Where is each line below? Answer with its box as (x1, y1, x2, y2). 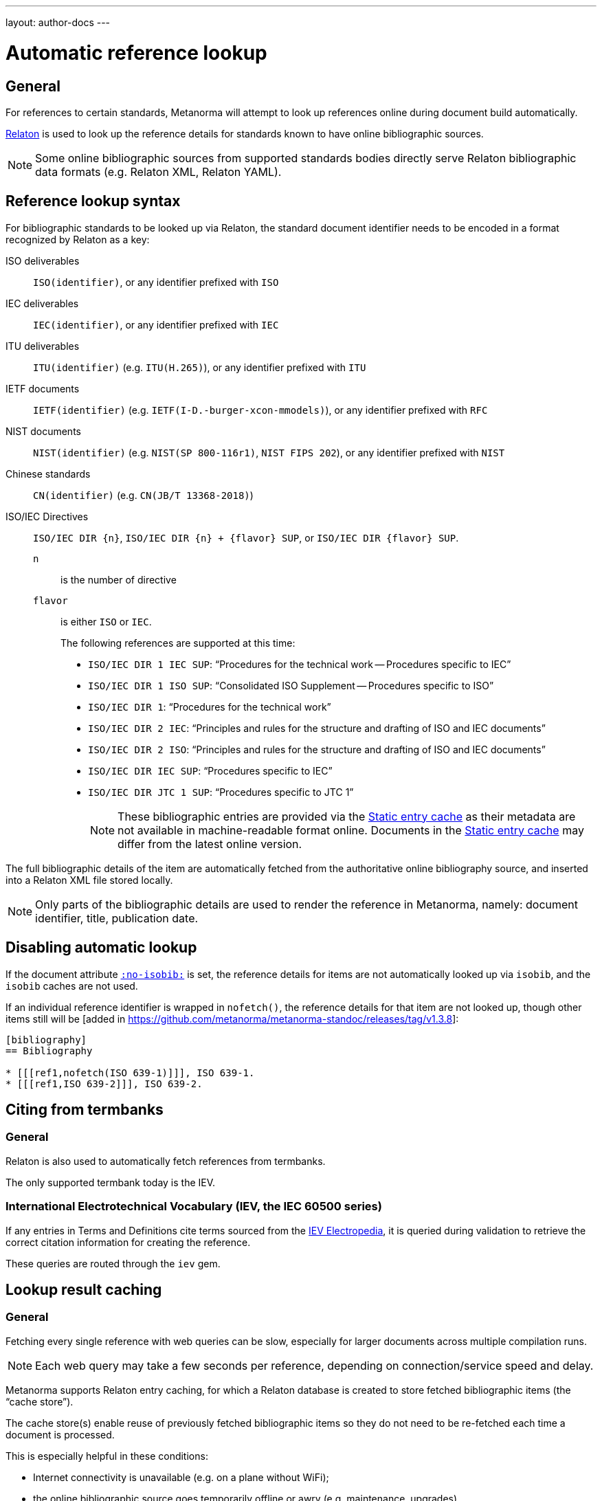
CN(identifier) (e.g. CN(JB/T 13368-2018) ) (33, 489, 254, 501)
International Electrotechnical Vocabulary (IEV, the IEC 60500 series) (5, 1199, 382, 1214)
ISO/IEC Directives (5, 510, 89, 522)
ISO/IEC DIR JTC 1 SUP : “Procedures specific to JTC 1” (88, 786, 354, 798)
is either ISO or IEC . (60, 615, 152, 627)
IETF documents (5, 382, 80, 394)
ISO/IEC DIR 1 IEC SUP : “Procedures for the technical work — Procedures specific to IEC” (88, 658, 511, 670)
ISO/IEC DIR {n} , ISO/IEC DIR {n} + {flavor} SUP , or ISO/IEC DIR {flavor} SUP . (33, 531, 459, 544)
